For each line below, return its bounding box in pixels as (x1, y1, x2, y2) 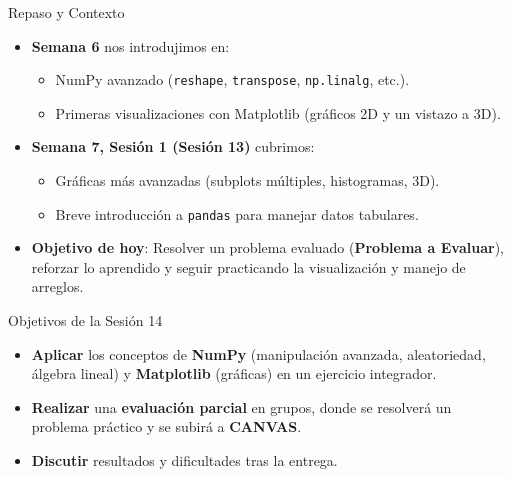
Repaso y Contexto (8, 2, 125, 22)
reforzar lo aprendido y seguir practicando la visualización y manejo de (31, 256, 466, 277)
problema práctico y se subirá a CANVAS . (31, 416, 302, 437)
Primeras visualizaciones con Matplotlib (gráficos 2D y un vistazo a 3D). (55, 102, 501, 123)
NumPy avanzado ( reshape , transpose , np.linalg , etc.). (55, 69, 410, 90)
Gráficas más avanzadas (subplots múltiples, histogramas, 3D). (55, 170, 440, 191)
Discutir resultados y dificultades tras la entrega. (31, 450, 338, 471)
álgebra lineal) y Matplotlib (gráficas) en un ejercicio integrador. (31, 363, 437, 384)
